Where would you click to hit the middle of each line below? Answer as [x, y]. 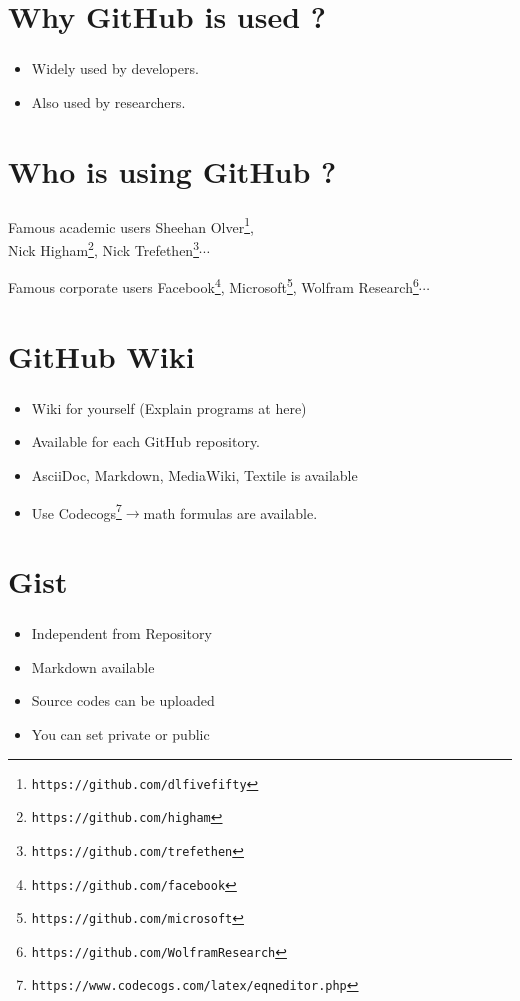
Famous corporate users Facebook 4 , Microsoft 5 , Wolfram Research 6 [213, 285]
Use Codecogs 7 [76, 511]
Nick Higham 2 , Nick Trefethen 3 [104, 248]
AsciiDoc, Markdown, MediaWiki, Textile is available [194, 475]
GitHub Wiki [101, 355]
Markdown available [93, 666]
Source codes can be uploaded [123, 700]
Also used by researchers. [108, 101]
